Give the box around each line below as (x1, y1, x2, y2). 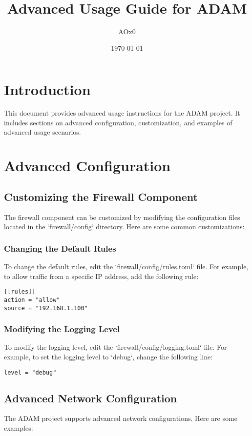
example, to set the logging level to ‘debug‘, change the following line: (4, 351, 213, 361)
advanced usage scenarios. (4, 127, 81, 137)
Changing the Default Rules (4, 242, 116, 254)
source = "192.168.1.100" (4, 304, 88, 312)
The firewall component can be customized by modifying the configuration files (4, 212, 240, 222)
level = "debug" (4, 369, 57, 376)
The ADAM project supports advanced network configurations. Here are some (4, 413, 237, 423)
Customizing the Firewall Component (4, 189, 198, 204)
